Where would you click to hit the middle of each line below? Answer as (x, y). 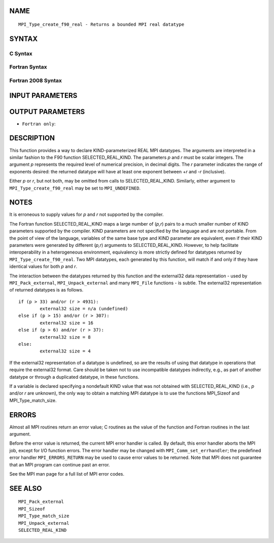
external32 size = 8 (65, 337)
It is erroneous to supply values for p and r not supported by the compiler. (87, 214)
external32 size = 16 (67, 323)
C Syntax (21, 53)
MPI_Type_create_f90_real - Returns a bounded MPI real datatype (101, 25)
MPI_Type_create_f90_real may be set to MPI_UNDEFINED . (75, 188)
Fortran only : (39, 124)
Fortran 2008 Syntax (36, 80)
